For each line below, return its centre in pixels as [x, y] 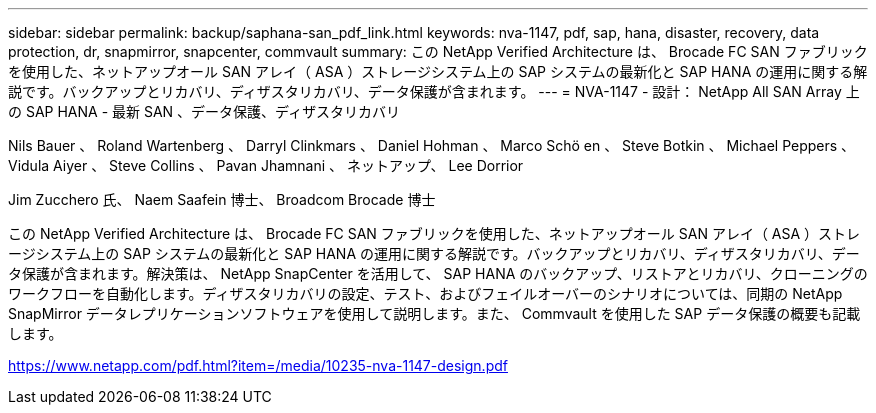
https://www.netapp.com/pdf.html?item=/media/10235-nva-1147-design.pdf [258, 365]
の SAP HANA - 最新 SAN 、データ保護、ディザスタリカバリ [204, 111]
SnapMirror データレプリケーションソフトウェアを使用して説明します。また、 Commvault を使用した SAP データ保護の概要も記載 [434, 313]
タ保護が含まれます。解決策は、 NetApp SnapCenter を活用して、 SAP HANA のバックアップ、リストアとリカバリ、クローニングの [438, 273]
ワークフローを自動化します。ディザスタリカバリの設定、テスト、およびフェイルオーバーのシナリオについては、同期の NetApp [425, 293]
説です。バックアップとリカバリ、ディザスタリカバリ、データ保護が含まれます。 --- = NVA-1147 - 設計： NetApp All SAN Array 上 [434, 91]
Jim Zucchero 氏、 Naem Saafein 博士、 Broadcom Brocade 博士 [222, 199]
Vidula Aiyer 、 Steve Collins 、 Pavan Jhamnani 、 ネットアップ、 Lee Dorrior [266, 165]
